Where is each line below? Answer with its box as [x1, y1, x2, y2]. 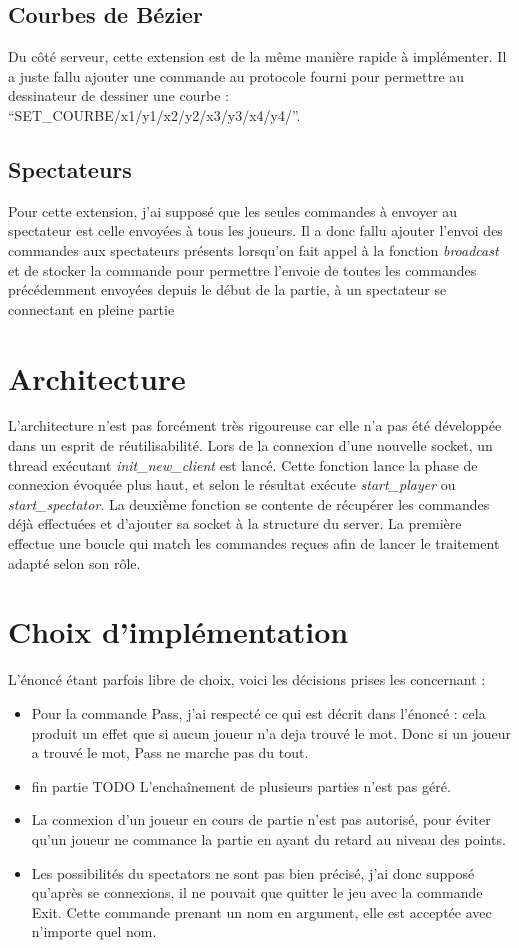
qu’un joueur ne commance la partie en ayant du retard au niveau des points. [31, 828, 506, 849]
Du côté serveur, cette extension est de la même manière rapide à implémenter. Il [8, 46, 507, 67]
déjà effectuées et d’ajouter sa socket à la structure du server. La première [8, 513, 462, 534]
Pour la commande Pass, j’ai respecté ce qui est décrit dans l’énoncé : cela [31, 702, 486, 723]
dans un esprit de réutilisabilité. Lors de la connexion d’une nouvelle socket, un [8, 435, 493, 456]
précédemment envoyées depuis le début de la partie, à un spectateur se [8, 279, 447, 300]
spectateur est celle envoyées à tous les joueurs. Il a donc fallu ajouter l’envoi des [8, 220, 503, 241]
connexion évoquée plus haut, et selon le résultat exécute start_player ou [8, 474, 456, 495]
